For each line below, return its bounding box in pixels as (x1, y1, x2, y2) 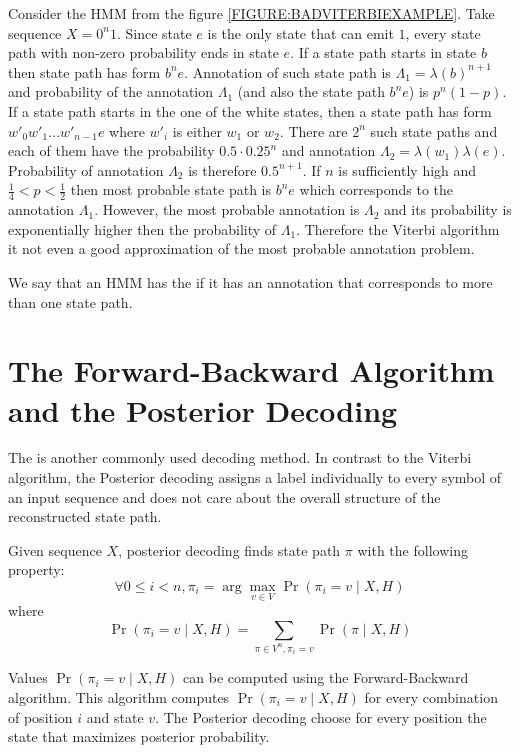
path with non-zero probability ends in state (8, 42, 279, 63)
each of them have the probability (8, 140, 215, 161)
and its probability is (384, 199, 512, 220)
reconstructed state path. (8, 506, 162, 527)
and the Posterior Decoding (8, 389, 398, 430)
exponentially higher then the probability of (8, 218, 277, 239)
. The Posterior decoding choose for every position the (155, 706, 487, 727)
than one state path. (8, 291, 133, 312)
